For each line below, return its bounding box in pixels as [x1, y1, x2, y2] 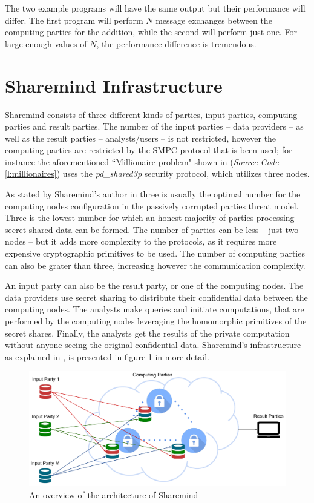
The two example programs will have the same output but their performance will [5, 2, 306, 14]
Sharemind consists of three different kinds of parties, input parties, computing [5, 108, 298, 120]
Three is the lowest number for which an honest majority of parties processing [5, 211, 295, 224]
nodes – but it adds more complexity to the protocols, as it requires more [5, 235, 277, 248]
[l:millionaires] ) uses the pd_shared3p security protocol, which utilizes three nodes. [5, 167, 310, 180]
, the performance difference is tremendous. [96, 37, 257, 50]
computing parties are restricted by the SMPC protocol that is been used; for [5, 143, 292, 156]
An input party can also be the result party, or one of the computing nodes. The [5, 279, 304, 292]
